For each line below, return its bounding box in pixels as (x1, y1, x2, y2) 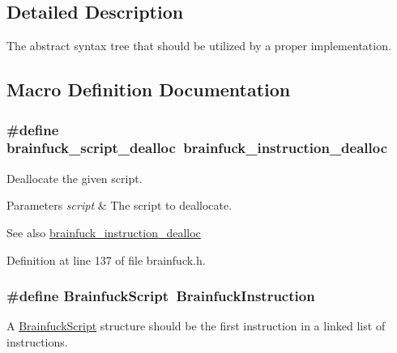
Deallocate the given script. (6, 169, 143, 186)
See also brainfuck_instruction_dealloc (6, 223, 201, 240)
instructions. (6, 333, 68, 350)
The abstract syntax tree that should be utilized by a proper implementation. (6, 37, 391, 54)
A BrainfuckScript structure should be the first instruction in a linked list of (6, 317, 386, 334)
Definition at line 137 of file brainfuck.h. (6, 251, 206, 268)
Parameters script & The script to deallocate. (6, 197, 233, 214)
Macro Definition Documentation (6, 77, 291, 102)
